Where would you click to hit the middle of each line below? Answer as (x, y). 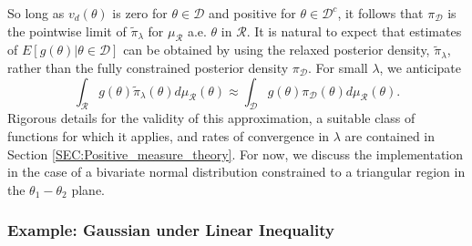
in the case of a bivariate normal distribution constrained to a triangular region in (236, 172)
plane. (88, 189)
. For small (338, 67)
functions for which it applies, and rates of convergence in (169, 135)
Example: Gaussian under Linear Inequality (171, 230)
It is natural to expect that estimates (358, 31)
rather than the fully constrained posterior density (148, 67)
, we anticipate (420, 67)
